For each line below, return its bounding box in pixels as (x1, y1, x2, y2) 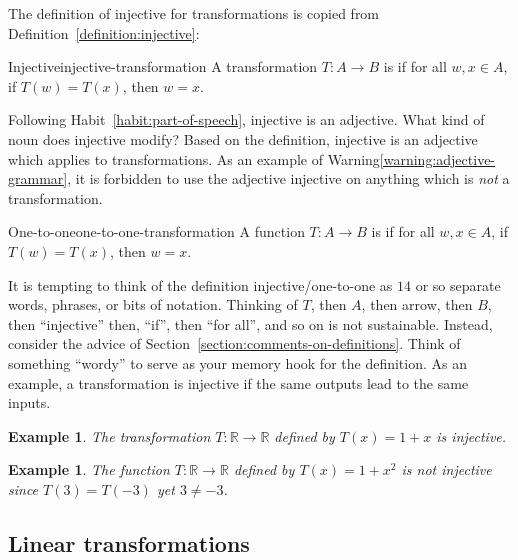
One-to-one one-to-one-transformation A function (8, 221, 305, 242)
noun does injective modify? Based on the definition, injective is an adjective (8, 128, 478, 149)
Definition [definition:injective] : (8, 22, 200, 43)
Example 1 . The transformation (8, 425, 211, 446)
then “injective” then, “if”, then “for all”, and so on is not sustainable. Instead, (8, 313, 493, 334)
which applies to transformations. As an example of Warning (8, 148, 380, 169)
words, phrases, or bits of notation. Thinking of (8, 294, 298, 315)
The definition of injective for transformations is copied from (8, 3, 380, 23)
